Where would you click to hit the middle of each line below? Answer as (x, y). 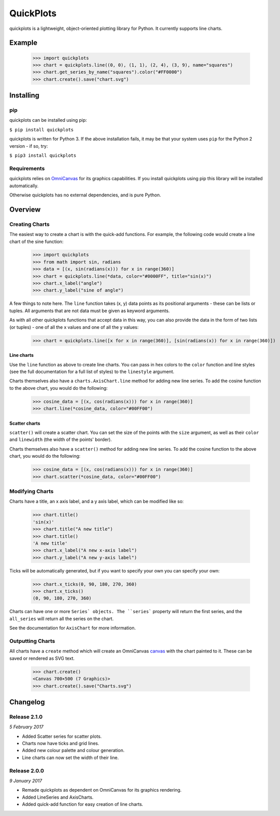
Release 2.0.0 (27, 770)
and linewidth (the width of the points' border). (61, 439)
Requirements (27, 168)
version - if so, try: (29, 146)
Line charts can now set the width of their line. (70, 757)
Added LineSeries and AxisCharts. (58, 797)
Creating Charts (30, 224)
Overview (25, 209)
